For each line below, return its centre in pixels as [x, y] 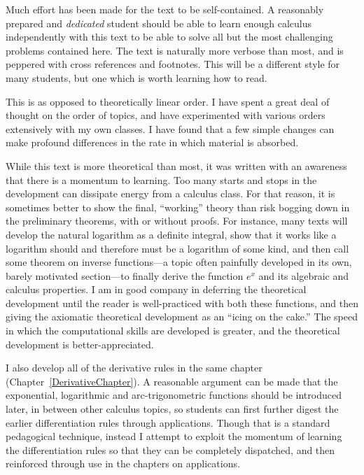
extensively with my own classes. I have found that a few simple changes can [170, 128]
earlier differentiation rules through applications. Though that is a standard [168, 422]
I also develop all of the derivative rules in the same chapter [134, 368]
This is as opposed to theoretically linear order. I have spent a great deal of [168, 101]
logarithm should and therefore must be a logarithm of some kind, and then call [177, 248]
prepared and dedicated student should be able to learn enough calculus [159, 23]
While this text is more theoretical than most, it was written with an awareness [176, 165]
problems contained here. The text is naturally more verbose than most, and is [175, 50]
